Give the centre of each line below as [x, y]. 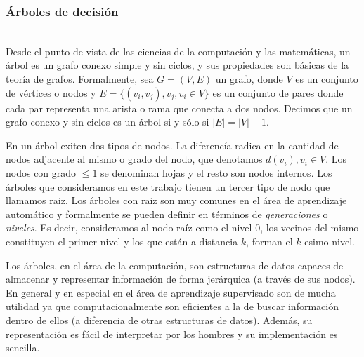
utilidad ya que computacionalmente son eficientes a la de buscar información [172, 306]
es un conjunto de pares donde [278, 92]
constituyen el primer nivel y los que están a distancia [122, 241]
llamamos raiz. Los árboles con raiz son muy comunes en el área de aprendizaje [176, 200]
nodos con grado [41, 172]
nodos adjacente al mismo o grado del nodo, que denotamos [134, 159]
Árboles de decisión [62, 11]
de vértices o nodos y [51, 92]
